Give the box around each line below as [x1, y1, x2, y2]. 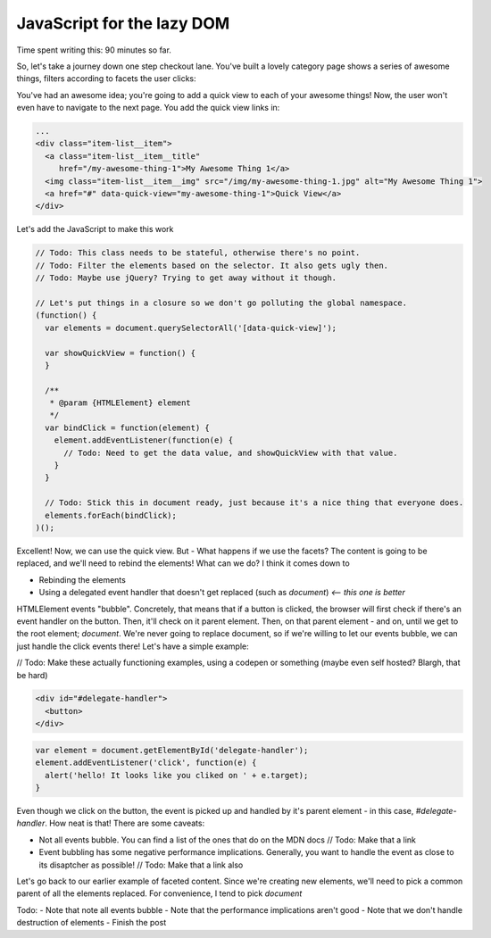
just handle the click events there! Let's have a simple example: [16, 641, 249, 652]
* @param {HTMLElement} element [49, 398, 191, 408]
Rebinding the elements [38, 574, 127, 585]
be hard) [16, 669, 48, 680]
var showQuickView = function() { [45, 348, 196, 358]
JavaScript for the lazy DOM [16, 13, 230, 33]
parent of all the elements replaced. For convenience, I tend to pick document [16, 888, 303, 899]
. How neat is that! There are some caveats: [45, 818, 205, 829]
